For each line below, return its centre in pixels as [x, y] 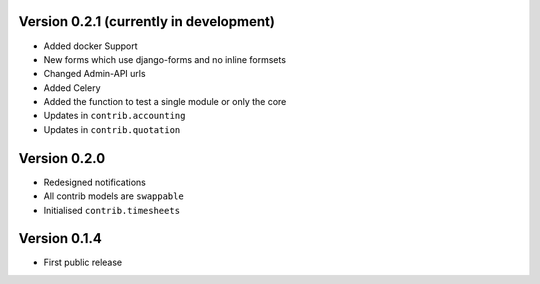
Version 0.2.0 [62, 158]
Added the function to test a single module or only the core [165, 102]
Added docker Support [91, 46]
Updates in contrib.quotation [112, 129]
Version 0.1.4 [60, 238]
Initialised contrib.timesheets [111, 210]
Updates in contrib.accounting [114, 116]
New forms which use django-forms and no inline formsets [165, 59]
